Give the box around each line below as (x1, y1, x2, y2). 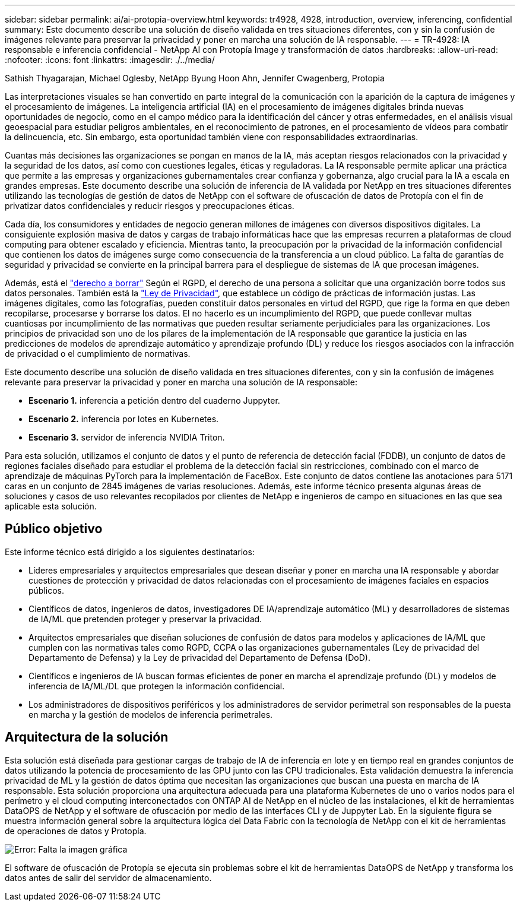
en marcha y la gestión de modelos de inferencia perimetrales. (28, 709, 273, 720)
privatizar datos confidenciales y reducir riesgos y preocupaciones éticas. (5, 201, 294, 211)
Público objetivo (5, 521, 103, 537)
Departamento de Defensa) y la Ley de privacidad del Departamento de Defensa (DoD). (28, 652, 370, 663)
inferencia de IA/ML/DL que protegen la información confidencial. (28, 680, 285, 691)
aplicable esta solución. (5, 501, 97, 511)
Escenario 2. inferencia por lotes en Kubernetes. (28, 414, 219, 424)
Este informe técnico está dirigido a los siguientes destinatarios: (5, 546, 255, 557)
